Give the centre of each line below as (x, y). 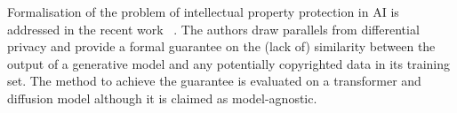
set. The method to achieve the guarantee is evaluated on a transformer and (214, 81)
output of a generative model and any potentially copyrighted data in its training (229, 63)
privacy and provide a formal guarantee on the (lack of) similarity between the (221, 46)
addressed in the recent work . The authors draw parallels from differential (213, 29)
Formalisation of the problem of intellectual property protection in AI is (203, 11)
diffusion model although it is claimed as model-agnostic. (162, 98)
